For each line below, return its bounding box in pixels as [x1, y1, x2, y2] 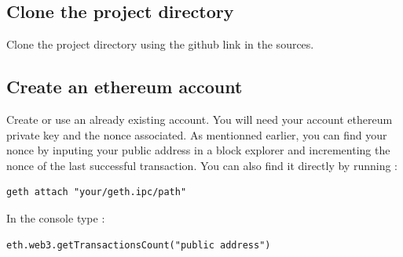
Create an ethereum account [6, 74, 243, 99]
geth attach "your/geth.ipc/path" [6, 186, 187, 198]
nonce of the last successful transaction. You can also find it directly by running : [6, 157, 398, 173]
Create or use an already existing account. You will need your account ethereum [6, 111, 393, 127]
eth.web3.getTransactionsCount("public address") [6, 239, 271, 251]
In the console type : [6, 209, 105, 226]
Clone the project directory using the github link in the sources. [6, 36, 314, 52]
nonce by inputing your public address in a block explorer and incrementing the [6, 142, 390, 158]
